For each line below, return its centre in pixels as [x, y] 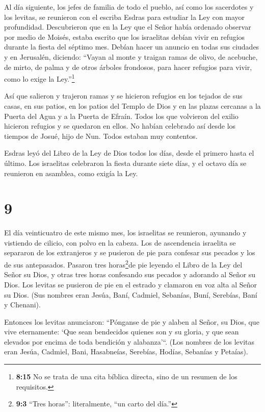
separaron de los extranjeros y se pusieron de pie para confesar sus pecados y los [130, 252]
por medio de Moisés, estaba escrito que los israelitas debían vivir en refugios [125, 37]
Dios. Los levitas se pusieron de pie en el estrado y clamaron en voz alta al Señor [131, 284]
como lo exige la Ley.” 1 [39, 78]
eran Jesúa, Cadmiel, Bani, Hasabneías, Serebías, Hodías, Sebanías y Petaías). [126, 352]
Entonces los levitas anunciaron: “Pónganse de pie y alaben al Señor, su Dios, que [132, 321]
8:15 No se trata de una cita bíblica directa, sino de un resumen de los [127, 377]
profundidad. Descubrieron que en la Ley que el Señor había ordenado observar [128, 27]
